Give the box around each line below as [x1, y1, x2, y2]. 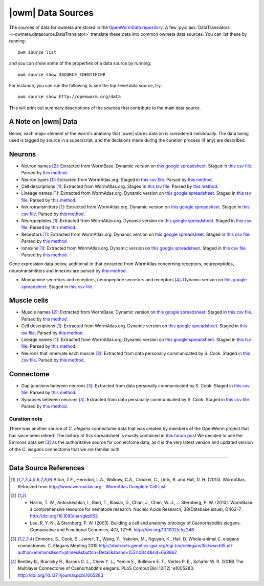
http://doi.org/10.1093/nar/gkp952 [30, 513, 98, 519]
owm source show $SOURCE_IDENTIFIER [18, 71, 106, 77]
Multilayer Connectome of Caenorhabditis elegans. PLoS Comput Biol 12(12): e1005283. [18, 565, 195, 571]
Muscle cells [9, 296, 48, 305]
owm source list [18, 49, 57, 55]
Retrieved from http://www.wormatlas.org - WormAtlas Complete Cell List [18, 483, 166, 489]
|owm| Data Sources [9, 7, 94, 18]
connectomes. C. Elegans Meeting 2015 [18, 542, 98, 548]
